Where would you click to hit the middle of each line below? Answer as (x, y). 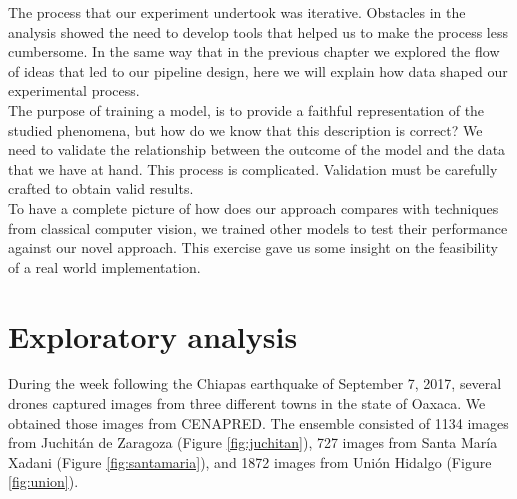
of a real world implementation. (104, 266)
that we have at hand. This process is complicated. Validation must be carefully (253, 168)
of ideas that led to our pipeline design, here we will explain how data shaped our (258, 70)
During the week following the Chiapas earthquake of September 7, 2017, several (255, 383)
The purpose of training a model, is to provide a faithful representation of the (246, 109)
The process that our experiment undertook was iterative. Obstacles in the (237, 12)
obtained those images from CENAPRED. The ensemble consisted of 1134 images (258, 422)
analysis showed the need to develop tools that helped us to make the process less (258, 31)
